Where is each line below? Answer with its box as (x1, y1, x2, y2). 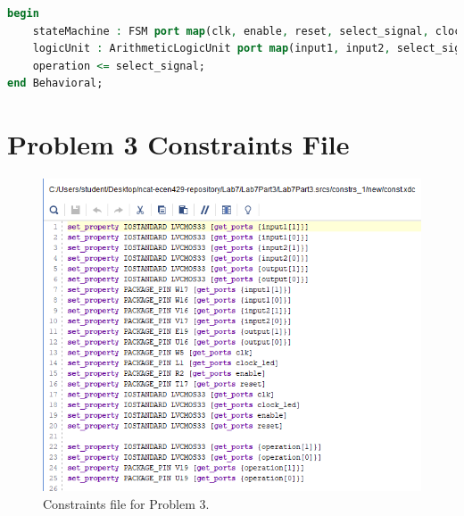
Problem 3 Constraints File (7, 126, 350, 162)
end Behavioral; (7, 77, 104, 90)
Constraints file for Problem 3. (43, 494, 210, 512)
